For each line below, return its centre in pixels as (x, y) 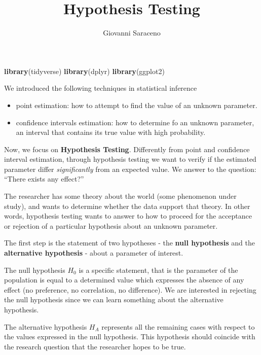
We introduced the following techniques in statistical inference (101, 88)
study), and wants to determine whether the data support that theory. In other (127, 206)
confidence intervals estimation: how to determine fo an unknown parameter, (135, 122)
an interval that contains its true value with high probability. (111, 132)
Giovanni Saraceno (132, 33)
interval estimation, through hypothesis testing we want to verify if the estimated (130, 159)
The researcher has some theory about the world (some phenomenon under (120, 196)
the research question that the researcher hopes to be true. (95, 346)
